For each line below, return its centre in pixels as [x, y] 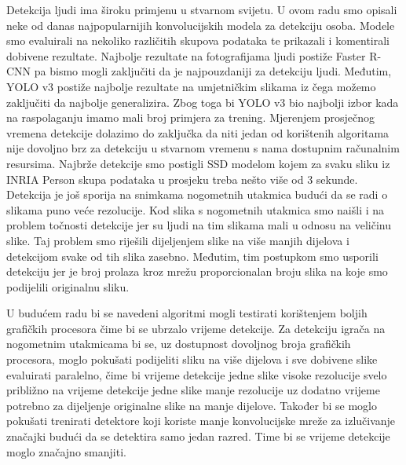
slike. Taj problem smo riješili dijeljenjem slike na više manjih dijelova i [178, 240]
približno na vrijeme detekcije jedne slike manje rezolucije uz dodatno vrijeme [193, 390]
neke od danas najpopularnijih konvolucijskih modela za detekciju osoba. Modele [201, 25]
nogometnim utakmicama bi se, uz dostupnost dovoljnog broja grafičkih [179, 344]
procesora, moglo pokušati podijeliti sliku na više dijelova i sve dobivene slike [192, 359]
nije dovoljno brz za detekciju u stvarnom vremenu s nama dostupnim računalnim [203, 148]
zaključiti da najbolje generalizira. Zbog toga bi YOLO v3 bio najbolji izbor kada [203, 102]
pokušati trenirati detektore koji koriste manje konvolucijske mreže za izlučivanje [201, 421]
